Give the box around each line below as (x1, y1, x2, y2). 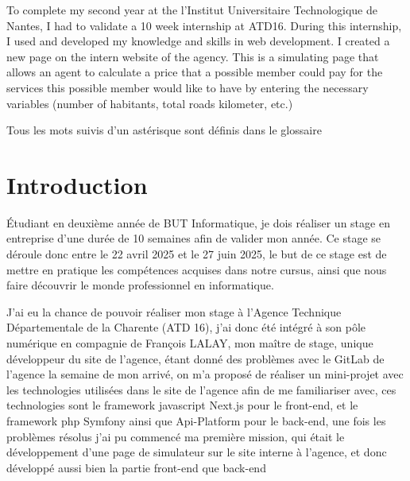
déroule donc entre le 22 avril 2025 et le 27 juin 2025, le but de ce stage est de (6, 246, 387, 262)
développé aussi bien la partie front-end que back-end (6, 459, 266, 475)
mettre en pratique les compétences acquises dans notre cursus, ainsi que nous (6, 261, 387, 277)
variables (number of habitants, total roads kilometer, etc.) (6, 95, 293, 111)
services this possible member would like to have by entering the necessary (6, 79, 369, 95)
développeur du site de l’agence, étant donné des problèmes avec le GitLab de (6, 350, 385, 367)
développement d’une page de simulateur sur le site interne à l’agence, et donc (6, 444, 387, 460)
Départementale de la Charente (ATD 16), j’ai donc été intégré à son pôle (6, 319, 366, 336)
